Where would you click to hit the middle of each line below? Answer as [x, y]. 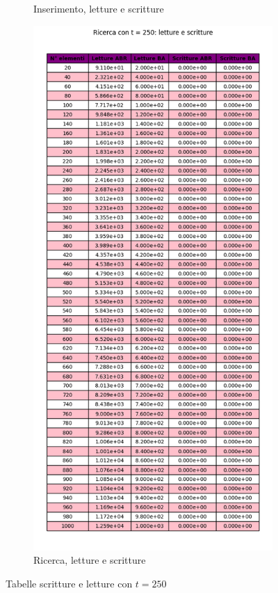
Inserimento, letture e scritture [99, 8]
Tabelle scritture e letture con [69, 584]
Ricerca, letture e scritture [90, 560]
